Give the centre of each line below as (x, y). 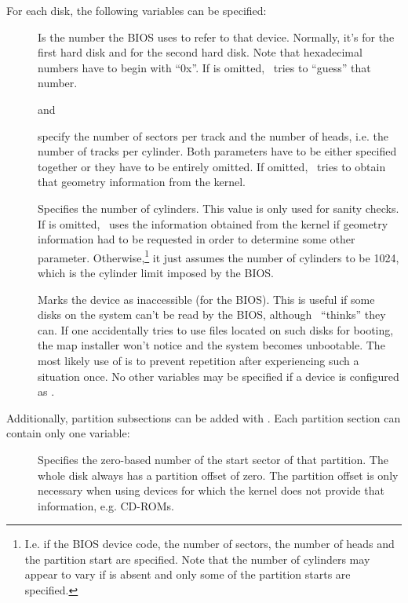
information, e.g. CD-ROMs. (106, 505)
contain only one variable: (68, 433)
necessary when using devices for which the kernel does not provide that (211, 490)
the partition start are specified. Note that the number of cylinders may (197, 559)
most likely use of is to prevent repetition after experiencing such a (199, 360)
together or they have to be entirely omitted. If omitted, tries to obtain (212, 166)
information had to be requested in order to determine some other (197, 239)
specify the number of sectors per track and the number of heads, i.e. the (213, 135)
